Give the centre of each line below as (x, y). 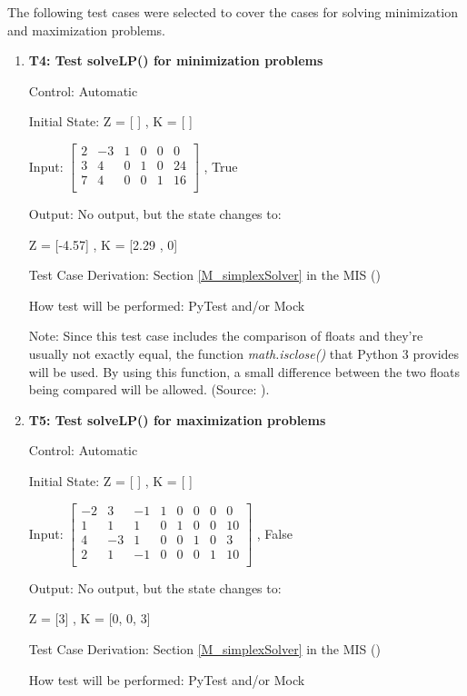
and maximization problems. (86, 30)
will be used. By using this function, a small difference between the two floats (244, 371)
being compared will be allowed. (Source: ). (149, 389)
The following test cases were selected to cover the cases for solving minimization (233, 12)
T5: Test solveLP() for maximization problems (177, 419)
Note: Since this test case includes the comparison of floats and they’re (226, 336)
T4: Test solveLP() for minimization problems (176, 60)
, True (221, 166)
